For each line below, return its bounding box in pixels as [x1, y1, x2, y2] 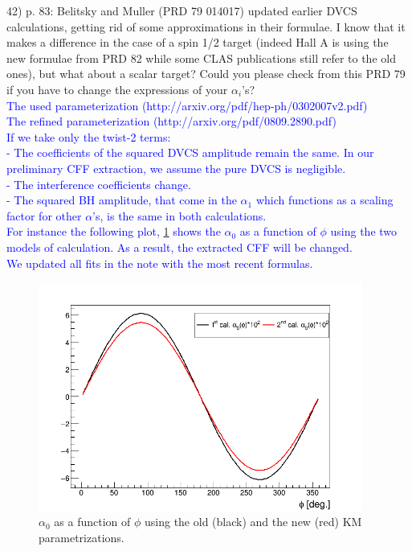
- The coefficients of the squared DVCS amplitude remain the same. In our [6, 144, 374, 161]
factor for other [6, 207, 82, 224]
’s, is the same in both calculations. [92, 207, 267, 224]
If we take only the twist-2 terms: [6, 128, 171, 145]
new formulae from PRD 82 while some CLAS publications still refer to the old [6, 49, 396, 66]
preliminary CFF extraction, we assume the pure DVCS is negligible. [6, 159, 346, 176]
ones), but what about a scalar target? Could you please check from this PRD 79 [6, 65, 406, 82]
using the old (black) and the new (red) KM [144, 513, 362, 530]
